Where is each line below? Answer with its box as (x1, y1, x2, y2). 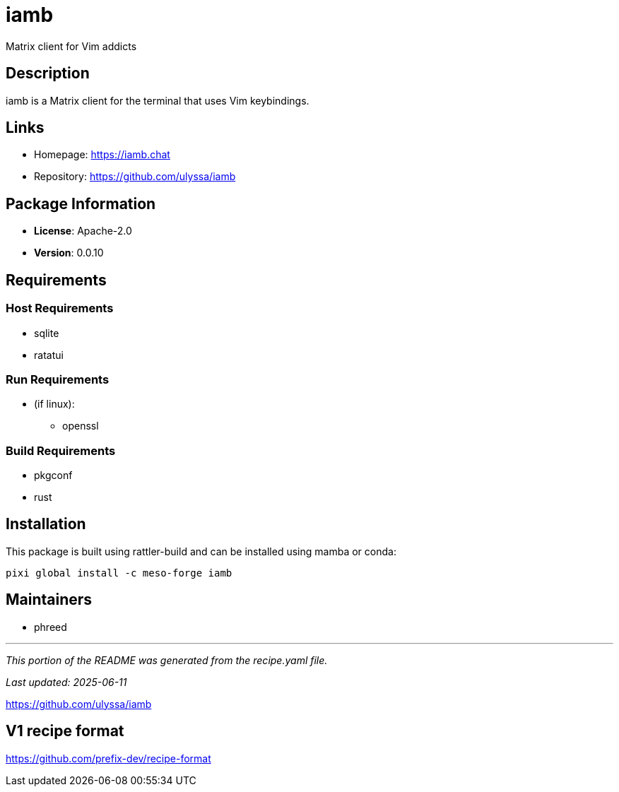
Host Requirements (6, 301, 114, 316)
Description (6, 64, 90, 83)
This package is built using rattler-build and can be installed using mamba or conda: (6, 545, 396, 557)
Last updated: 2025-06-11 (6, 675, 127, 688)
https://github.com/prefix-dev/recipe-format (6, 752, 211, 764)
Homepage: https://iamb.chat (34, 148, 170, 161)
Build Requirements (6, 443, 116, 458)
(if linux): (34, 398, 75, 410)
